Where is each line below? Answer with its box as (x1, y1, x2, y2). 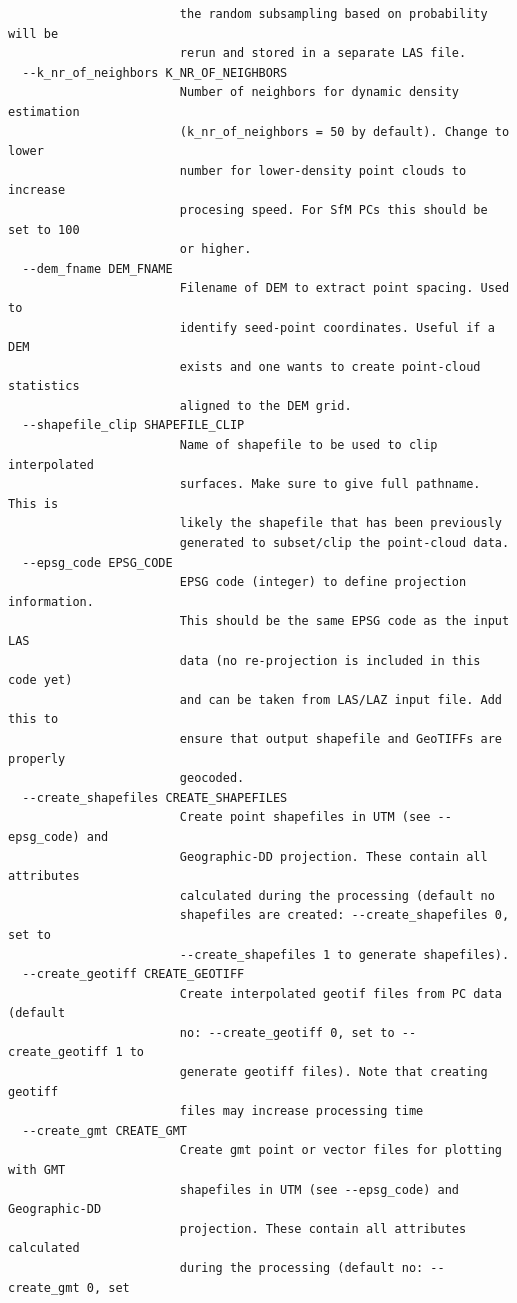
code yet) (8, 673, 73, 688)
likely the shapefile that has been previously (179, 516, 502, 531)
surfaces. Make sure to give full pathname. (179, 477, 481, 492)
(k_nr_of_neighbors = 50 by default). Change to (179, 124, 510, 139)
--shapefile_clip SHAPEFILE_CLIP (22, 418, 245, 433)
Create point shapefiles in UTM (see (179, 810, 431, 825)
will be (8, 26, 59, 41)
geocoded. (179, 771, 245, 786)
